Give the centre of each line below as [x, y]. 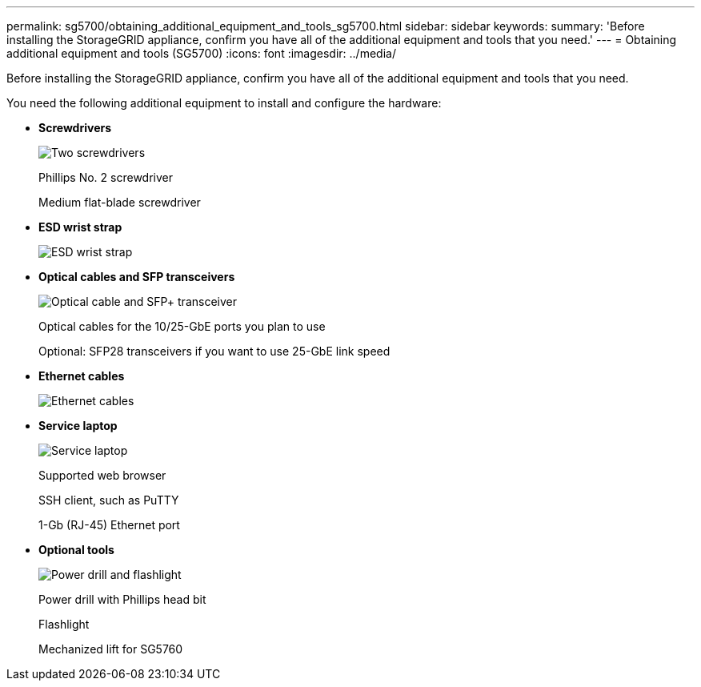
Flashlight [64, 624]
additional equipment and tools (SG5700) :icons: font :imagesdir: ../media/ [201, 53]
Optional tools [76, 550]
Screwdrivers [75, 128]
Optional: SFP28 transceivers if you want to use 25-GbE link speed [214, 351]
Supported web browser [102, 475]
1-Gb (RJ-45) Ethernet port [109, 525]
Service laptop [78, 426]
